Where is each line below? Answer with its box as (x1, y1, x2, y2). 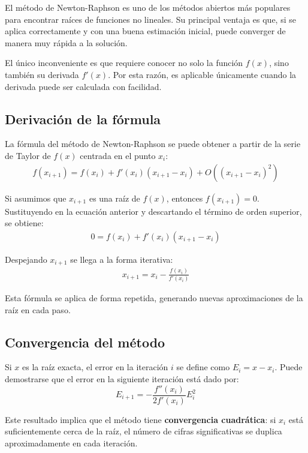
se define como (176, 361, 230, 373)
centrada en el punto (80, 149, 156, 161)
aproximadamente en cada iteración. (5, 436, 138, 449)
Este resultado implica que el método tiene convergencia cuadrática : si (5, 413, 276, 425)
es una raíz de (89, 191, 140, 204)
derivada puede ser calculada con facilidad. (5, 80, 162, 92)
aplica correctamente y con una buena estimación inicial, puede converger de (5, 25, 286, 37)
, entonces (166, 191, 203, 204)
